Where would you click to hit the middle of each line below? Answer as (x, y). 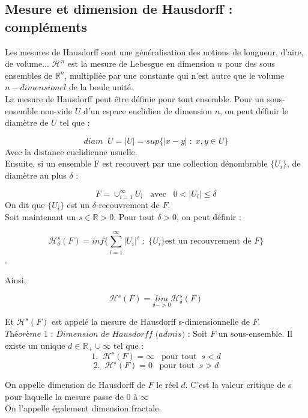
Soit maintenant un (41, 216)
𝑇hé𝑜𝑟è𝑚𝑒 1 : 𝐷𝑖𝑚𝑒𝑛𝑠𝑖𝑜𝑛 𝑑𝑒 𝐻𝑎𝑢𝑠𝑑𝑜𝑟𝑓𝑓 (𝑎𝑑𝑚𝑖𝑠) (95, 335)
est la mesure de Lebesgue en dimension (141, 63)
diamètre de (27, 122)
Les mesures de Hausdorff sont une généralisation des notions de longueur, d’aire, (154, 51)
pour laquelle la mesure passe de (64, 396)
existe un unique (35, 345)
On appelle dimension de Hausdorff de (75, 385)
